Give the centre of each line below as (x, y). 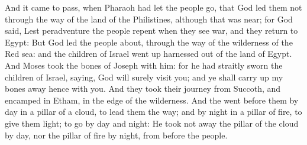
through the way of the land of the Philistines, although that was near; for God (149, 19)
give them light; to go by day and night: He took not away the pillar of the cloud (152, 123)
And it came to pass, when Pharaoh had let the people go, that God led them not (153, 7)
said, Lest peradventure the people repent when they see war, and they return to (151, 30)
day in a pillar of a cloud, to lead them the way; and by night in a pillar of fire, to (153, 112)
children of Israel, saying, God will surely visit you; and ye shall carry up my (144, 77)
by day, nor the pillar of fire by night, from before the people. (116, 135)
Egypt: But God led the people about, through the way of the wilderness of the (149, 42)
